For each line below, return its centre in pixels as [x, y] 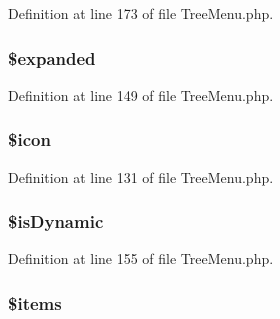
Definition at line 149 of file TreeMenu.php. [141, 94]
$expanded [52, 57]
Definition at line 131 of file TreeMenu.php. [141, 176]
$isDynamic [56, 221]
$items [35, 302]
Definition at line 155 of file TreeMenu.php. [141, 258]
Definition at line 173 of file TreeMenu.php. [141, 13]
